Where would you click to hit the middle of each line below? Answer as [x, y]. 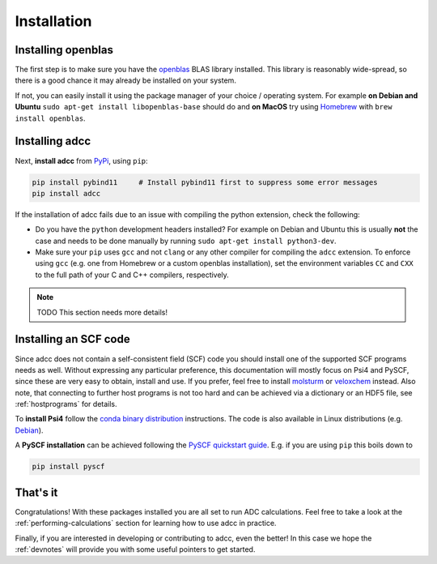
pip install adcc [66, 193]
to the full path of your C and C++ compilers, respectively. [132, 275]
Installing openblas [64, 50]
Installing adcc [53, 141]
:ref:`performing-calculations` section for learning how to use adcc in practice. [146, 523]
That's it [36, 492]
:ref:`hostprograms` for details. [66, 404]
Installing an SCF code [72, 339]
